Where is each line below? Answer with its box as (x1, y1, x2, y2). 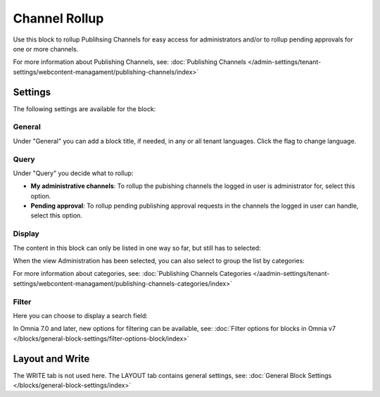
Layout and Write (13, 353, 90, 365)
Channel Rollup (13, 11, 104, 26)
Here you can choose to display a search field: (13, 311, 148, 320)
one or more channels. (13, 44, 79, 53)
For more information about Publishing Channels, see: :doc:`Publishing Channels (13, 58, 246, 66)
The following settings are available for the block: (13, 104, 156, 113)
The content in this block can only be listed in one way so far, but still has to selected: (13, 244, 261, 252)
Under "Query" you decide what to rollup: (13, 169, 134, 177)
